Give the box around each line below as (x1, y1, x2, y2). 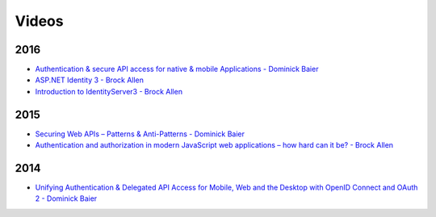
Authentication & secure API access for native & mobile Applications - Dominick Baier (35, 65, 319, 74)
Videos (15, 12, 64, 30)
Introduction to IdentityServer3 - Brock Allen (35, 86, 183, 96)
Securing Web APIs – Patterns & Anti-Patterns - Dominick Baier (35, 129, 245, 139)
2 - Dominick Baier (35, 194, 98, 203)
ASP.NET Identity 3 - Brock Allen (35, 75, 145, 85)
